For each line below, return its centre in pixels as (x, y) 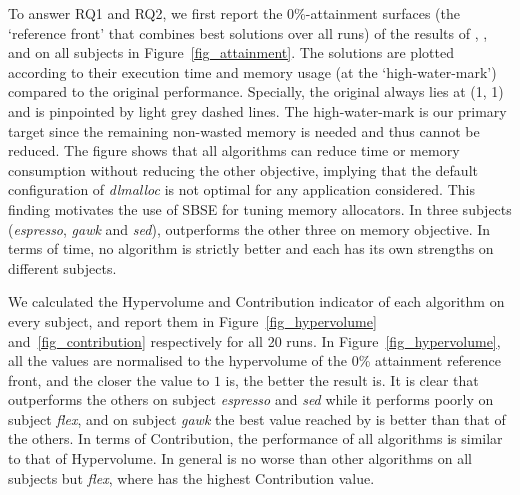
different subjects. (62, 267)
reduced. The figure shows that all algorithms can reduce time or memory (234, 150)
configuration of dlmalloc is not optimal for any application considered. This (241, 189)
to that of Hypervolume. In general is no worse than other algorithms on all (240, 458)
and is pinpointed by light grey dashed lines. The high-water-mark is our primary (257, 110)
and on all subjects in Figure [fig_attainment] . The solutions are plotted (231, 52)
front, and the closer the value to (109, 379)
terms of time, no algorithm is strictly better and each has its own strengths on (251, 248)
